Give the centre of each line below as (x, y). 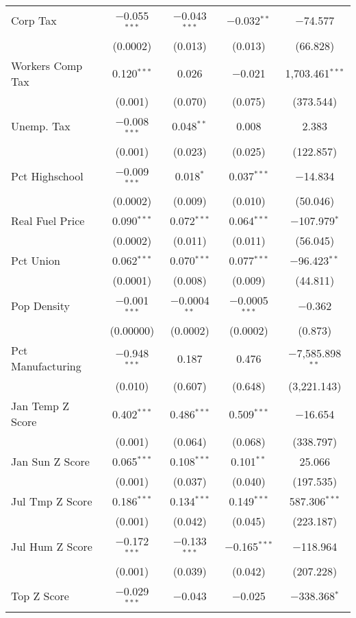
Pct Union (36, 261)
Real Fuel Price (48, 221)
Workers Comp (47, 65)
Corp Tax (34, 21)
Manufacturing (46, 366)
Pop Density (40, 305)
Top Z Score (40, 596)
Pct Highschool (47, 176)
